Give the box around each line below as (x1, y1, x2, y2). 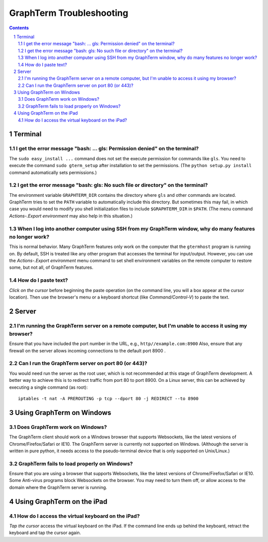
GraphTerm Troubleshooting (9, 7, 129, 18)
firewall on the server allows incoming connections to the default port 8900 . (9, 348, 166, 354)
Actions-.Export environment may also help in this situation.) (9, 213, 133, 219)
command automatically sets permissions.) (9, 169, 97, 176)
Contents (9, 25, 29, 31)
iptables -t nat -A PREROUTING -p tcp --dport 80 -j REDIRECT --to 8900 (18, 396, 199, 401)
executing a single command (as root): (9, 384, 88, 390)
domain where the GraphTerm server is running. (9, 484, 108, 490)
